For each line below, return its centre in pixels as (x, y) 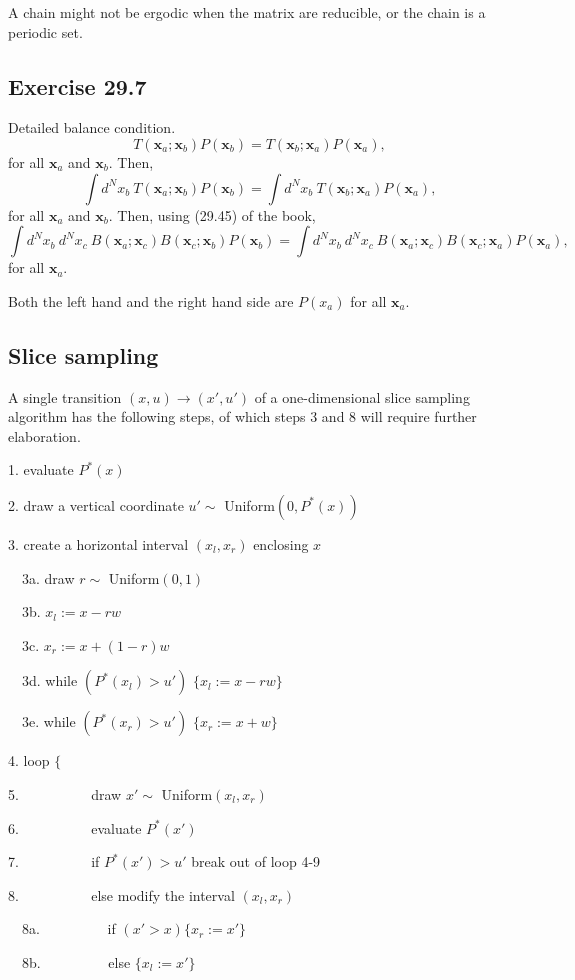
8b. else (76, 961)
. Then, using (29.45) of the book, (212, 214)
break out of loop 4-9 (256, 861)
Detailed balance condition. (92, 127)
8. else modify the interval (121, 894)
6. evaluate (75, 827)
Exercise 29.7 (77, 85)
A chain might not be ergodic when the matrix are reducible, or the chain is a (247, 12)
